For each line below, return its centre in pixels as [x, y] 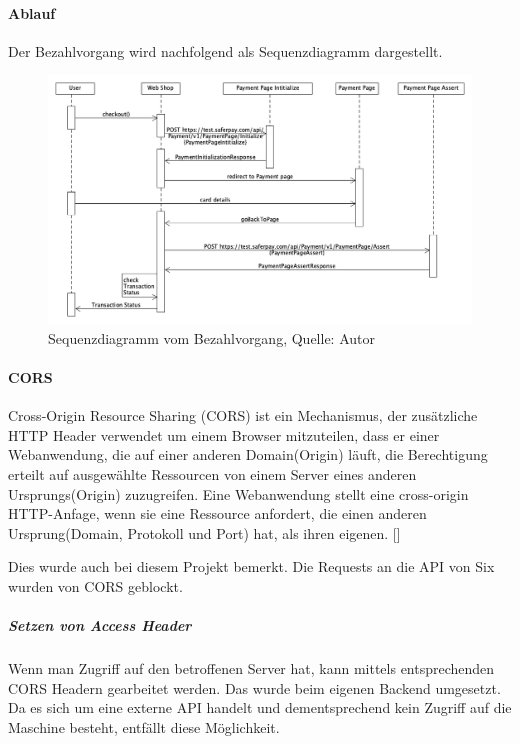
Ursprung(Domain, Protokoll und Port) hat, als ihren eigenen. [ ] [204, 532]
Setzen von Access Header [100, 625]
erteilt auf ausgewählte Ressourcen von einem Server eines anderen [212, 474]
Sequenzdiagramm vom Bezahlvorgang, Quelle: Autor [211, 337]
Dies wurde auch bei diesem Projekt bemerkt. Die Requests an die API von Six [251, 566]
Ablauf [32, 12]
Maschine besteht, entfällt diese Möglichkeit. [144, 726]
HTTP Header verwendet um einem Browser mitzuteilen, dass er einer [224, 434]
